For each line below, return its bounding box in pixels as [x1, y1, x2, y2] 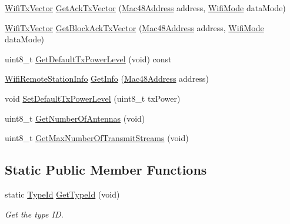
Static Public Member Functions [5, 161, 207, 179]
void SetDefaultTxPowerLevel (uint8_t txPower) [5, 92, 181, 104]
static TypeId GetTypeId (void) [5, 188, 120, 200]
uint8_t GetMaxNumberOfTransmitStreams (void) [5, 132, 189, 144]
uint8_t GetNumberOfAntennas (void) [5, 112, 145, 124]
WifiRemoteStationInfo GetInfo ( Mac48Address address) [5, 72, 209, 85]
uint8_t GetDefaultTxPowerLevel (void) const [5, 52, 172, 65]
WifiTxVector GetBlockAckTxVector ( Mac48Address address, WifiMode [5, 21, 264, 34]
